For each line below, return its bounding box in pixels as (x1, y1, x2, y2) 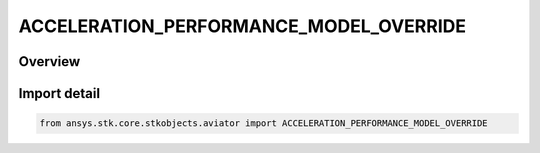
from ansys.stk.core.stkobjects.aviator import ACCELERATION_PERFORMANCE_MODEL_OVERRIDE (39, 118, 489, 129)
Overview (18, 53, 81, 70)
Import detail (18, 85, 100, 102)
